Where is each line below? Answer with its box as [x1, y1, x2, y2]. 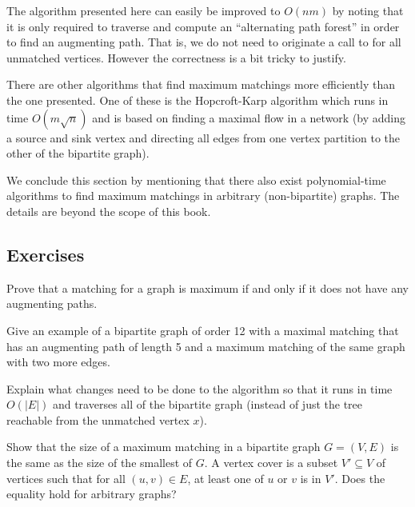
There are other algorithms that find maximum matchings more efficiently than [6, 76, 396, 93]
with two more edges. [6, 353, 110, 370]
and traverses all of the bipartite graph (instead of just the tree [52, 396, 363, 413]
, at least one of [187, 469, 264, 486]
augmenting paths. [6, 295, 98, 312]
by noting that [332, 2, 404, 18]
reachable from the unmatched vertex [6, 411, 190, 428]
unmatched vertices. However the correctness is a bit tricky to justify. [6, 49, 346, 66]
